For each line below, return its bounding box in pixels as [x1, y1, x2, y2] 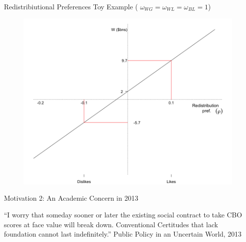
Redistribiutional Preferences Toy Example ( [4, 1, 138, 11]
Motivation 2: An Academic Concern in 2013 [4, 193, 138, 203]
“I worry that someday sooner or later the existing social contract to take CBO [4, 210, 242, 220]
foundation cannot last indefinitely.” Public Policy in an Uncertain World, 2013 [4, 229, 242, 239]
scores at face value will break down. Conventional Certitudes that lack [4, 219, 218, 229]
